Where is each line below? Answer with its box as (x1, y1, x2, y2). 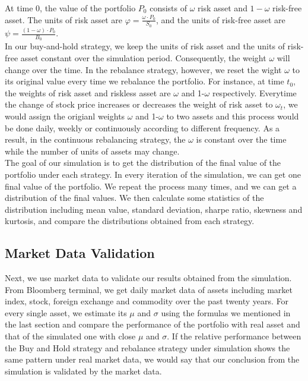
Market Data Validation (5, 244, 155, 262)
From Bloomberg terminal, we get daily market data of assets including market (5, 283, 293, 295)
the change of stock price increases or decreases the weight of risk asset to (5, 98, 273, 111)
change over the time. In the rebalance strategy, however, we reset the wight (5, 63, 282, 75)
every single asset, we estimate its (5, 306, 127, 319)
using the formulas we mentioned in (161, 306, 291, 319)
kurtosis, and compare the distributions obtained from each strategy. (5, 215, 255, 227)
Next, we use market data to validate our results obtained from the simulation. (5, 272, 292, 284)
